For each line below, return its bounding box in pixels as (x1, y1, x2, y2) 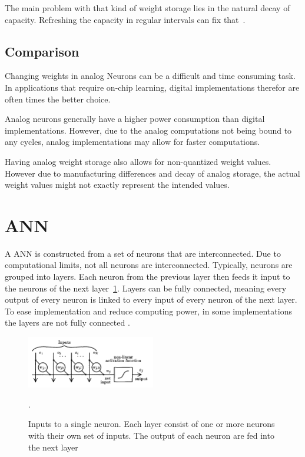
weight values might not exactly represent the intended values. (5, 178, 230, 191)
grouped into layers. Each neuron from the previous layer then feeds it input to (5, 270, 290, 283)
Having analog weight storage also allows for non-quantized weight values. (5, 155, 271, 167)
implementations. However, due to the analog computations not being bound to (5, 124, 292, 136)
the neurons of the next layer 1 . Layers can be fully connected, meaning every (5, 282, 287, 294)
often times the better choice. (5, 92, 111, 105)
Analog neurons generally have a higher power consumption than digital (5, 112, 265, 125)
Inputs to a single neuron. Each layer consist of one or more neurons (28, 418, 275, 430)
